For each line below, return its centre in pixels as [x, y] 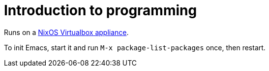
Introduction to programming [101, 10]
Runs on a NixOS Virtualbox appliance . [66, 32]
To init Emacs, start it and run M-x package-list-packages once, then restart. [135, 47]
